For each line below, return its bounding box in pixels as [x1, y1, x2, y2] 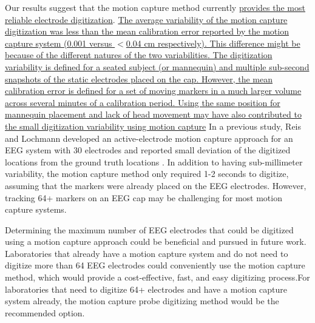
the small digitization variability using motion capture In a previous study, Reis [5, 119, 302, 132]
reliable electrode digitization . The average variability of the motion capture [5, 13, 288, 25]
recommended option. [5, 306, 85, 319]
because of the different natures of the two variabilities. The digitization [5, 48, 273, 61]
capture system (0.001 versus [5, 36, 112, 49]
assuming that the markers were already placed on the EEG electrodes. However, [5, 179, 307, 191]
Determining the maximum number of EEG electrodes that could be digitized [5, 223, 294, 236]
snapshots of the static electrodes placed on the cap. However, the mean [5, 72, 273, 85]
